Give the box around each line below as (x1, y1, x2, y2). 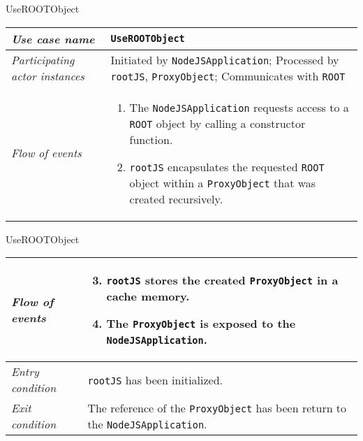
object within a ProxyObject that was (129, 174, 316, 191)
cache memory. (106, 288, 190, 305)
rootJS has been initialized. (87, 371, 223, 388)
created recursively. (129, 190, 223, 207)
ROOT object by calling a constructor (129, 115, 306, 131)
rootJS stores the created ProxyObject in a (106, 272, 339, 289)
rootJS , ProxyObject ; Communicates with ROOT (110, 67, 346, 84)
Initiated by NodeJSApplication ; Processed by (110, 51, 339, 68)
